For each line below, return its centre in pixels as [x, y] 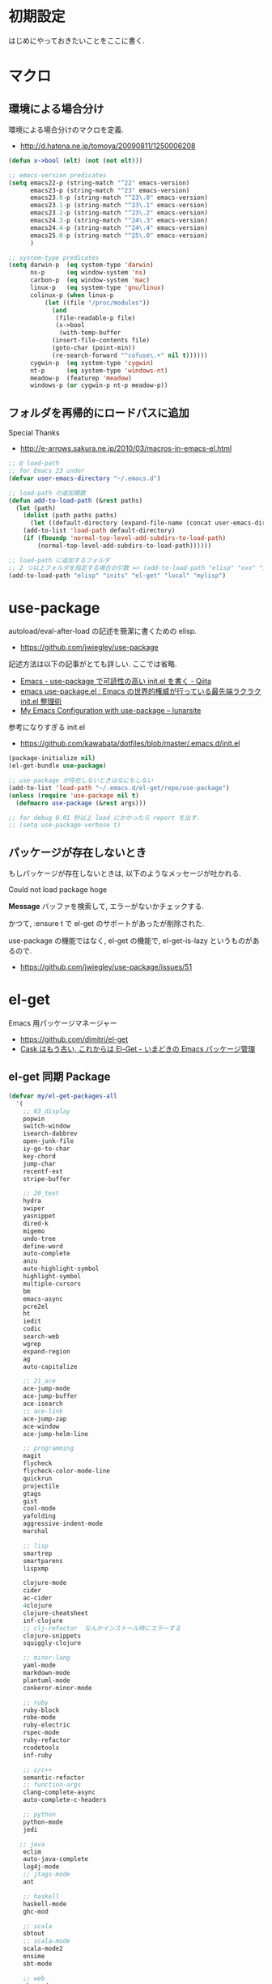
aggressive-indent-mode [63, 1524]
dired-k [36, 1223]
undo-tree [40, 1238]
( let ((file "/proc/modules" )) [97, 303]
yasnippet [40, 1216]
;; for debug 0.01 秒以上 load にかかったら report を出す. [104, 818]
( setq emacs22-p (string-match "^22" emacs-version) [99, 183]
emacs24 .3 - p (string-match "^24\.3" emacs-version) [119, 221]
